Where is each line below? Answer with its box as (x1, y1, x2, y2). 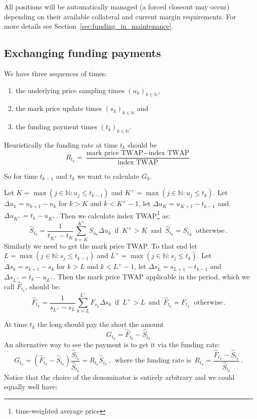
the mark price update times (15, 103, 102, 113)
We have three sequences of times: (4, 68, 107, 78)
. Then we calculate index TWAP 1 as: (55, 209, 171, 220)
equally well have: (4, 381, 58, 392)
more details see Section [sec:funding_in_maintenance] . (4, 21, 173, 31)
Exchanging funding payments (4, 45, 161, 60)
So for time (4, 170, 38, 181)
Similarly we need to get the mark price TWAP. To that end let (4, 240, 198, 251)
